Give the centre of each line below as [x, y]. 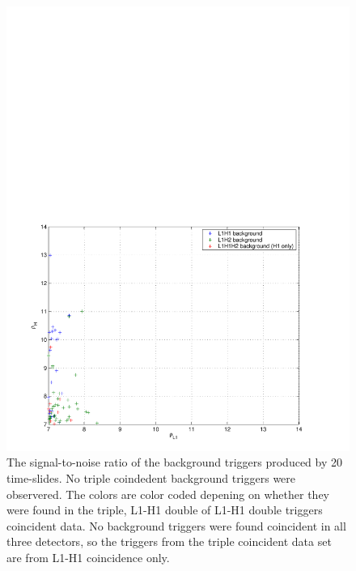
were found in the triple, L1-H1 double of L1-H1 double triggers [165, 510]
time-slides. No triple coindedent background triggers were [151, 478]
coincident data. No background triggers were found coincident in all [176, 525]
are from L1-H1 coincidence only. [88, 558]
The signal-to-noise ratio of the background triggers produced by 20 [175, 462]
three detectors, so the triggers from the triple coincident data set [169, 541]
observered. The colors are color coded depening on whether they [168, 494]
